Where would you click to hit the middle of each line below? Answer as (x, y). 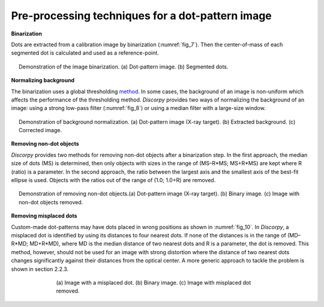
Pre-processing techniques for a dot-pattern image (142, 16)
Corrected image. (40, 130)
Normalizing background (43, 81)
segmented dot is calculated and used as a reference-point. (85, 53)
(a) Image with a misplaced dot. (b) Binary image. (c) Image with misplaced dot (154, 282)
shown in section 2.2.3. (40, 269)
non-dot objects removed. (51, 202)
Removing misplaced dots (44, 216)
